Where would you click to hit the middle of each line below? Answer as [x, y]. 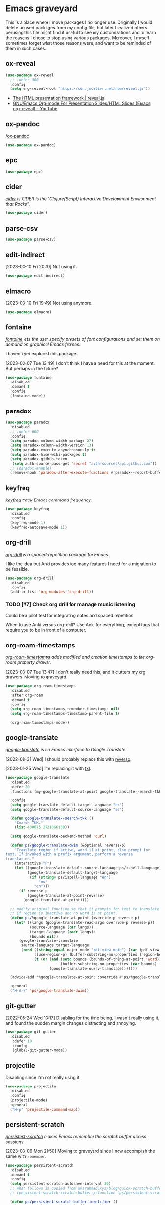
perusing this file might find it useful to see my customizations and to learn [81, 32]
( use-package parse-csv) [31, 240]
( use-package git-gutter [31, 1032]
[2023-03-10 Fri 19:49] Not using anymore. [49, 303]
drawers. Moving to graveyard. [36, 677]
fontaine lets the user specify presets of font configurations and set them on [83, 339]
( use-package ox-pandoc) [31, 145]
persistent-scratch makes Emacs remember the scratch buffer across [76, 1137]
